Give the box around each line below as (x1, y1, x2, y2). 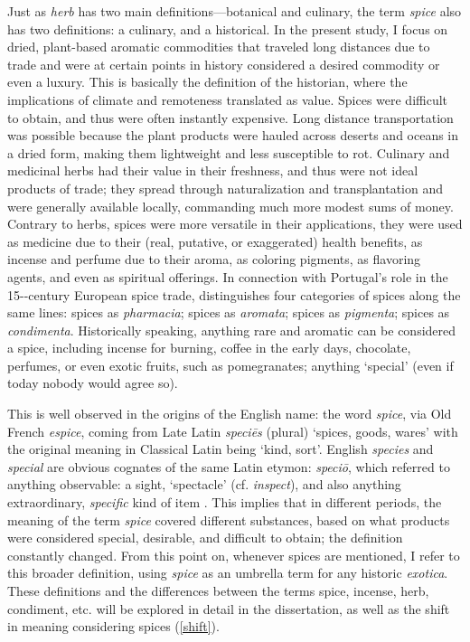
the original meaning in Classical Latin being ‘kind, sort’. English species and (7, 439, 434, 458)
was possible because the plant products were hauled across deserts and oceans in (7, 126, 459, 145)
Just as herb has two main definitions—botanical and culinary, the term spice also (7, 2, 462, 20)
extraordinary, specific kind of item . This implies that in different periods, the (7, 493, 442, 512)
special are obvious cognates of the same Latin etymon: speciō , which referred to (7, 457, 450, 476)
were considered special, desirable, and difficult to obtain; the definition (7, 528, 403, 547)
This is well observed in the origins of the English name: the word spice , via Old (7, 404, 452, 423)
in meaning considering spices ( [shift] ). (7, 617, 220, 636)
